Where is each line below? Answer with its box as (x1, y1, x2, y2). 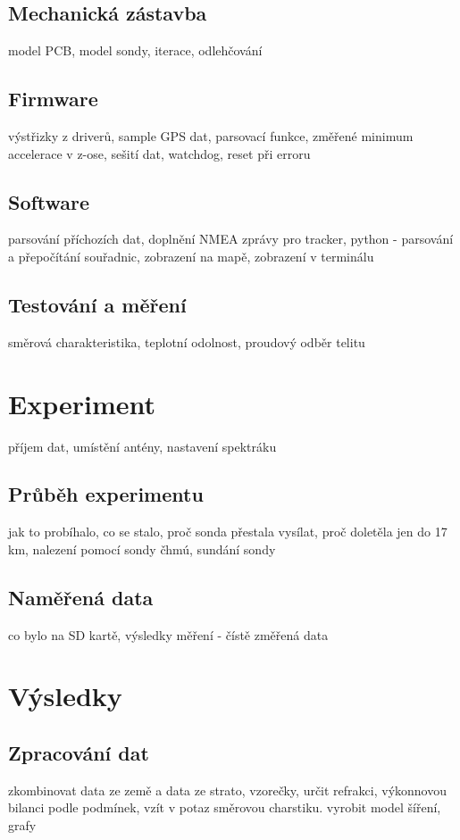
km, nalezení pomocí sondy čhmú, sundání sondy (8, 539, 276, 558)
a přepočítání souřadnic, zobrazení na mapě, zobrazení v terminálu (8, 246, 374, 265)
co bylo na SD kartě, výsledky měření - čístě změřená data (8, 625, 329, 644)
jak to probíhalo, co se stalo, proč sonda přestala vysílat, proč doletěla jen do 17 (8, 522, 447, 541)
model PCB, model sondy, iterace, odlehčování (8, 41, 263, 60)
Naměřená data (8, 583, 154, 611)
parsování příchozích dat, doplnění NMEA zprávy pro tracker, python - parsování (8, 229, 454, 248)
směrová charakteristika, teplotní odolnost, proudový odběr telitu (8, 332, 365, 351)
